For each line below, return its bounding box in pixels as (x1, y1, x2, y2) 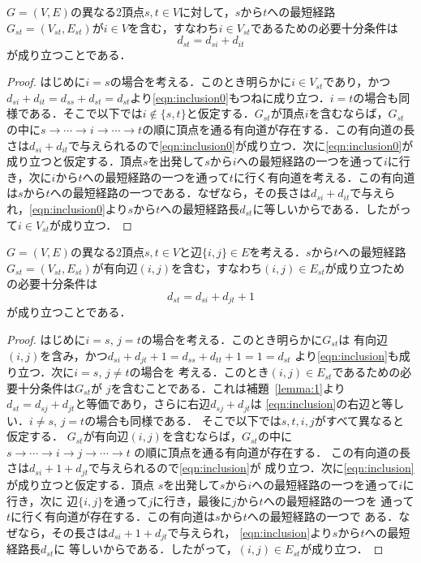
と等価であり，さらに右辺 (75, 395, 211, 412)
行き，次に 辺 (6, 492, 79, 509)
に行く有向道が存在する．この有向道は (11, 508, 216, 525)
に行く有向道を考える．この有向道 (233, 168, 415, 185)
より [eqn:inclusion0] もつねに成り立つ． (130, 88, 330, 105)
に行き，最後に (153, 492, 232, 509)
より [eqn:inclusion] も (294, 346, 399, 363)
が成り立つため (324, 259, 405, 276)
